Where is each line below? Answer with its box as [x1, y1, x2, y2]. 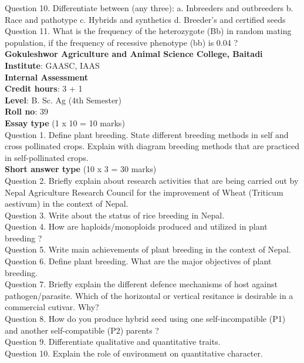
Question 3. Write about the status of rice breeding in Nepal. [5, 209, 225, 221]
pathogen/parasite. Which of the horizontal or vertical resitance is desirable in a [5, 289, 293, 301]
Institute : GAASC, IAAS [5, 59, 100, 71]
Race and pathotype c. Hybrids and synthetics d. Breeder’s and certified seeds [5, 13, 286, 25]
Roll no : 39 [5, 105, 48, 117]
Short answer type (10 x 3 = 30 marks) [5, 163, 157, 175]
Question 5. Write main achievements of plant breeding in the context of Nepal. [5, 243, 291, 256]
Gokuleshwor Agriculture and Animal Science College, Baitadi [5, 48, 263, 60]
